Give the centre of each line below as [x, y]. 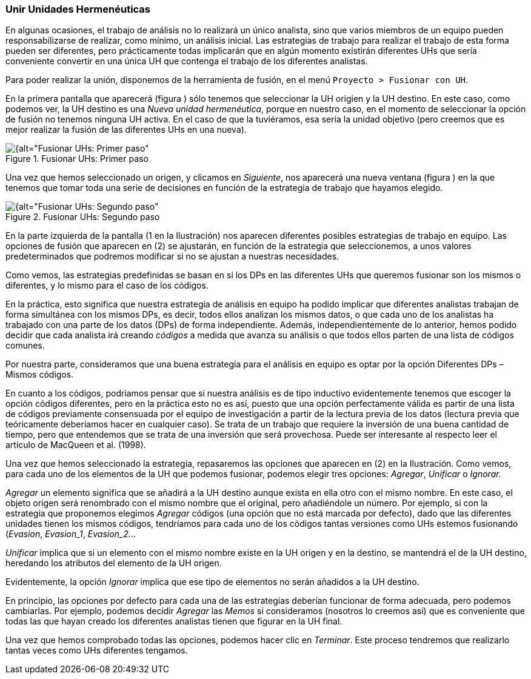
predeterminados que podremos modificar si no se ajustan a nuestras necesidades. [172, 256]
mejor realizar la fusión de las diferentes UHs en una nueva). [126, 130]
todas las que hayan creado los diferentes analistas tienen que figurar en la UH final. [174, 621]
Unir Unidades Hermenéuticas [78, 9]
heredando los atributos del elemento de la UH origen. [114, 563]
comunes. [25, 346]
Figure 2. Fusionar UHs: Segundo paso [83, 217]
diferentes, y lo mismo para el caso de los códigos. [107, 286]
